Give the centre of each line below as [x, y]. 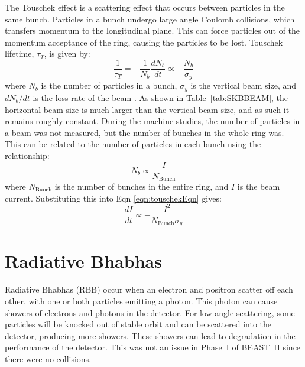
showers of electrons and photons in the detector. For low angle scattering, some [150, 312]
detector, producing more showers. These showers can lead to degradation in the [150, 335]
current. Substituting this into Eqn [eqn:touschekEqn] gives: [113, 198]
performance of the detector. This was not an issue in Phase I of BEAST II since [153, 347]
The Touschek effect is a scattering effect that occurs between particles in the [145, 7]
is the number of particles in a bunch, [109, 85]
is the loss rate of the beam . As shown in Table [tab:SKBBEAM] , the [160, 97]
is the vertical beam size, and [244, 85]
